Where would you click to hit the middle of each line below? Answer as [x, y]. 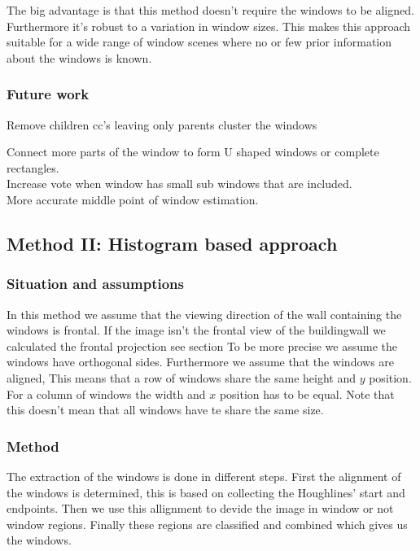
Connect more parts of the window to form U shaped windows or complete [193, 152]
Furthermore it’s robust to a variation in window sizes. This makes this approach [209, 26]
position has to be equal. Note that [307, 394]
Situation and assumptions [95, 284]
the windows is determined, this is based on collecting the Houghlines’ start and [206, 492]
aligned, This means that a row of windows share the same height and [181, 377]
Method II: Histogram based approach [172, 243]
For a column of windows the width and [106, 394]
